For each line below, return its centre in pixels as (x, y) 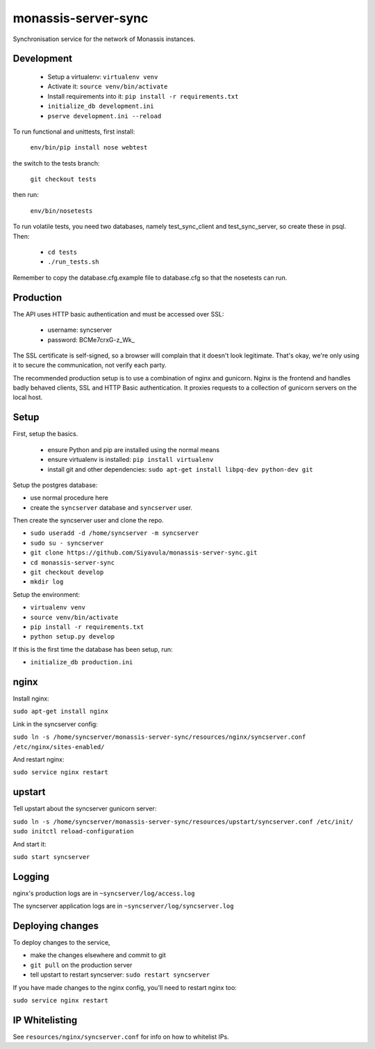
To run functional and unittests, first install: (74, 131)
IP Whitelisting (45, 1020)
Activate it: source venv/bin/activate (108, 86)
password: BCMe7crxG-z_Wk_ (91, 339)
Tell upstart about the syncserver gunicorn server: (85, 809)
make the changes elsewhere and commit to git (98, 955)
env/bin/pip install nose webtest (89, 147)
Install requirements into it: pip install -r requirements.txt (143, 96)
